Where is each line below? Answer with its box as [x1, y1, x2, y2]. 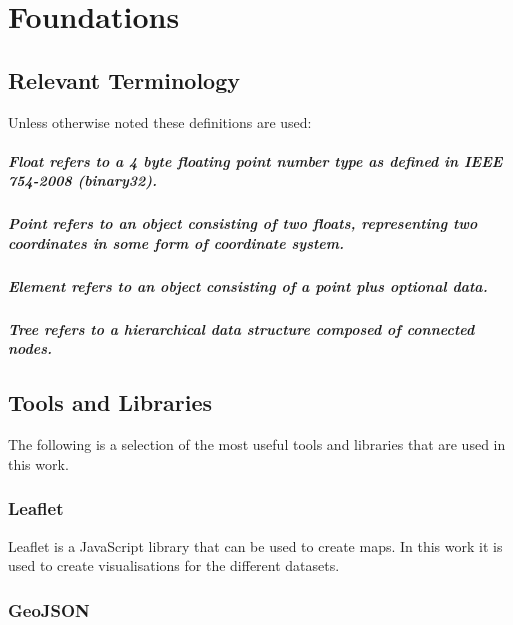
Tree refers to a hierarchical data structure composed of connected [8, 318, 475, 339]
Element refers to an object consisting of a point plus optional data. [8, 275, 488, 296]
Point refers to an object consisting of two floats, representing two [8, 213, 478, 234]
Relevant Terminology [8, 64, 240, 95]
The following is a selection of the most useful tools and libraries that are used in [8, 434, 506, 455]
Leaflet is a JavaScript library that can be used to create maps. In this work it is [8, 535, 503, 556]
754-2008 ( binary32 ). [8, 170, 157, 191]
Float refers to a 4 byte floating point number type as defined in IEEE [8, 150, 503, 171]
